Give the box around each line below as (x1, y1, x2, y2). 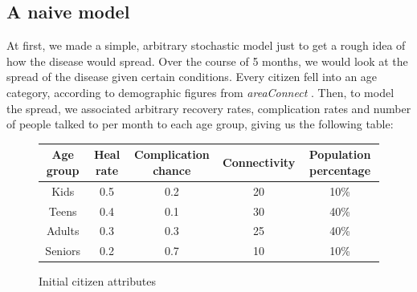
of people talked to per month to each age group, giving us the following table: (6, 116, 394, 132)
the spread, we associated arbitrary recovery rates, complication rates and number (6, 99, 411, 116)
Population (309, 146, 371, 163)
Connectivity (223, 154, 296, 171)
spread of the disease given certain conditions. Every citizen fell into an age (6, 68, 378, 85)
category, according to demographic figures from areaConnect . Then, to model (6, 83, 395, 100)
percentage (309, 161, 371, 178)
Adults (46, 222, 80, 239)
